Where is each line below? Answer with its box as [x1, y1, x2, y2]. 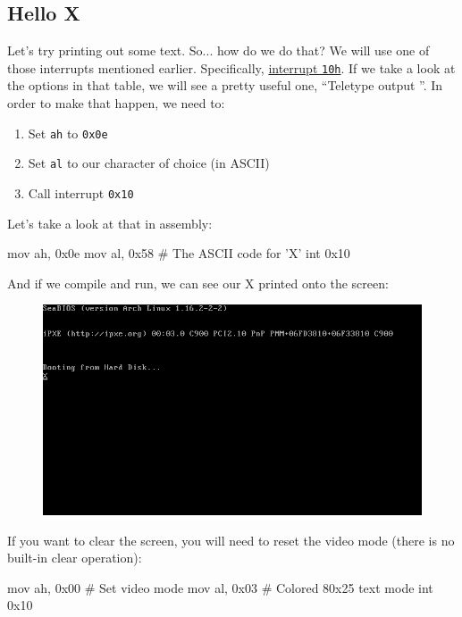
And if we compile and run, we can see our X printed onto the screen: [7, 273, 389, 292]
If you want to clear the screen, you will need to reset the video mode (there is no [7, 530, 455, 549]
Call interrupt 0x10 [28, 183, 134, 202]
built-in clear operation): [7, 548, 142, 567]
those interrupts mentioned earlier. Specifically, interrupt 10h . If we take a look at [7, 58, 456, 77]
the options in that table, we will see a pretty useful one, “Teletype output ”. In [7, 76, 443, 95]
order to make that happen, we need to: [7, 94, 225, 113]
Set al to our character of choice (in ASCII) [28, 154, 270, 172]
